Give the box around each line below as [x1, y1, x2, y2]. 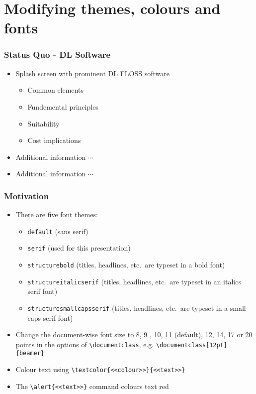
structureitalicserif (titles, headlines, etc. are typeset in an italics [27, 276, 241, 286]
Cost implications [27, 135, 81, 145]
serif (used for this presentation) [27, 243, 131, 253]
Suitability [27, 118, 60, 129]
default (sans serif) [27, 226, 88, 236]
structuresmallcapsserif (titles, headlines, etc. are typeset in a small [27, 302, 246, 313]
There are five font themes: [15, 209, 98, 220]
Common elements [27, 85, 84, 95]
